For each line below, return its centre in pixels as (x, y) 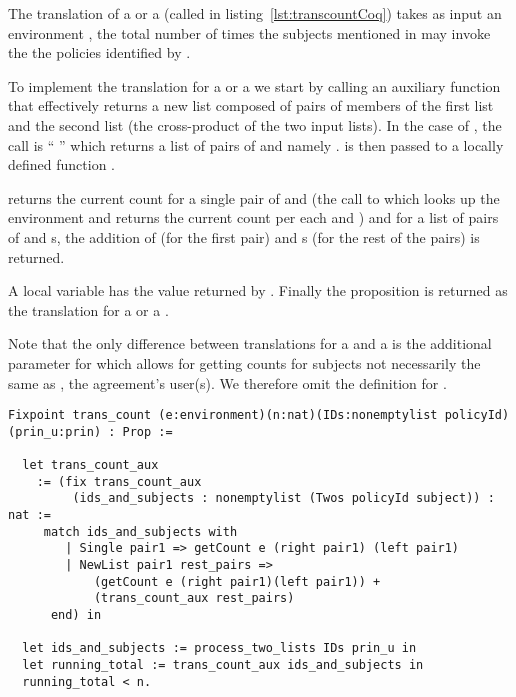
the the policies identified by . (99, 52)
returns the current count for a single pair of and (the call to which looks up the (254, 197)
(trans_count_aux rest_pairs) (194, 598)
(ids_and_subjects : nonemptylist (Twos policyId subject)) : (283, 498)
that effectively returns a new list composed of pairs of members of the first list (251, 105)
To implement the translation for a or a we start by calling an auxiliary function (254, 85)
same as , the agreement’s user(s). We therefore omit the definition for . (227, 382)
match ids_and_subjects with (140, 531)
